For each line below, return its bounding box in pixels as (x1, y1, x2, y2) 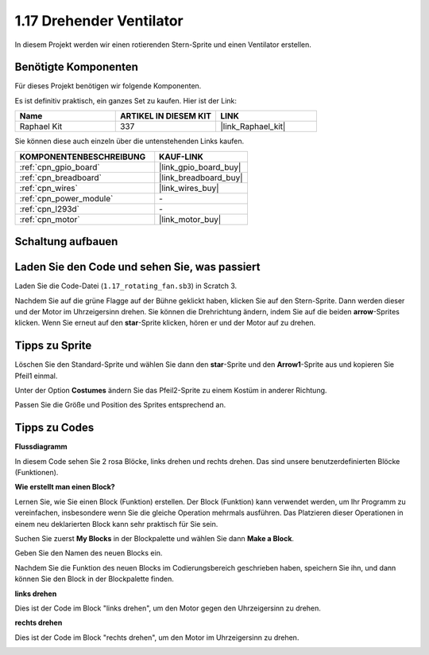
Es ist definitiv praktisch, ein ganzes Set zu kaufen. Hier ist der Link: (14, 96, 238, 105)
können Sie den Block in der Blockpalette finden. (14, 574, 174, 584)
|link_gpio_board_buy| (159, 162, 242, 173)
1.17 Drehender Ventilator (14, 12, 184, 29)
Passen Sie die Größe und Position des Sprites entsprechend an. (14, 400, 226, 410)
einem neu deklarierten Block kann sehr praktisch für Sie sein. (14, 519, 218, 528)
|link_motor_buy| (159, 213, 222, 224)
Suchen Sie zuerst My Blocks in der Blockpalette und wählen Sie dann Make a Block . (14, 534, 294, 544)
